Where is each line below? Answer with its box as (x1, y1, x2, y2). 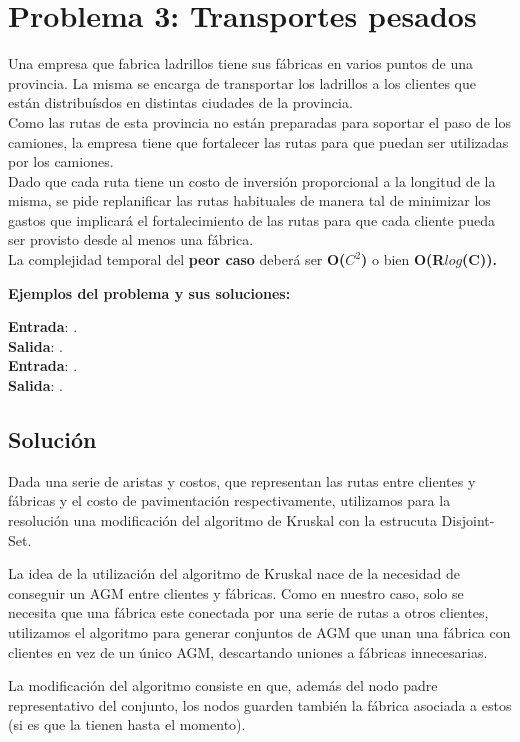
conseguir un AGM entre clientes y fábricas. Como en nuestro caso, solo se (8, 582, 464, 603)
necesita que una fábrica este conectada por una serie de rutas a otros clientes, (8, 602, 489, 623)
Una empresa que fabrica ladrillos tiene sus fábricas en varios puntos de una (8, 53, 474, 74)
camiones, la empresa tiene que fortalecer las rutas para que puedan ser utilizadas (8, 131, 509, 152)
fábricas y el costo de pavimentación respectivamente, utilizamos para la (8, 490, 451, 511)
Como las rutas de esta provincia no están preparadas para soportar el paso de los (8, 111, 511, 132)
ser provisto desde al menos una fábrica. (8, 229, 254, 250)
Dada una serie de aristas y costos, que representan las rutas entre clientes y (8, 470, 476, 491)
